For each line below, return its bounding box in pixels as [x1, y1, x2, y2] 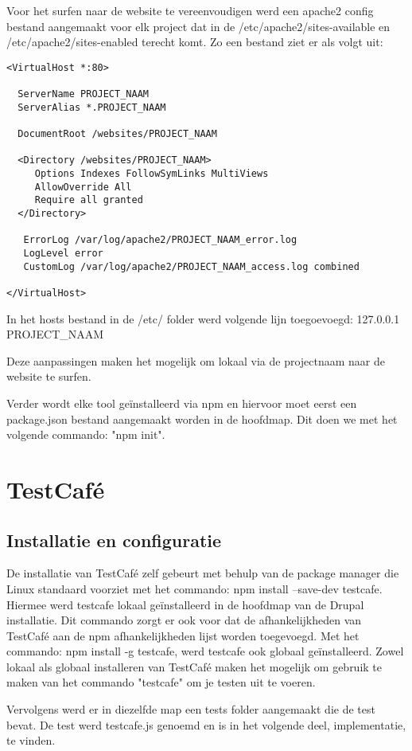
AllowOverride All [34, 181, 132, 193]
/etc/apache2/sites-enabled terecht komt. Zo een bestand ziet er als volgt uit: [6, 33, 383, 50]
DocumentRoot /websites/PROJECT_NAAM [17, 128, 217, 140]
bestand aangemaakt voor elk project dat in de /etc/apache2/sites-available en [6, 18, 391, 34]
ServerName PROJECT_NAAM [17, 88, 149, 100]
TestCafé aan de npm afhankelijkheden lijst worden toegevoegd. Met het [6, 627, 360, 643]
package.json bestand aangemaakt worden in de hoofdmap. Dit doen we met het [6, 410, 398, 427]
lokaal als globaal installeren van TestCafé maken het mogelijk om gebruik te [6, 658, 383, 675]
